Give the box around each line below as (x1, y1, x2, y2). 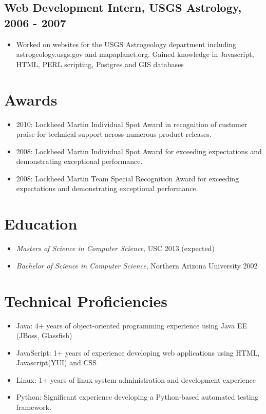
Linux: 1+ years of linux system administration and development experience (16, 374, 256, 385)
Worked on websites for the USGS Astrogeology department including (16, 38, 237, 49)
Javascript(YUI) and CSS (16, 357, 97, 368)
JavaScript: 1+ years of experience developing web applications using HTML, (16, 347, 260, 358)
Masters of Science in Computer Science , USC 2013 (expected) (16, 243, 215, 254)
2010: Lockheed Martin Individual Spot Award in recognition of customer (16, 118, 248, 129)
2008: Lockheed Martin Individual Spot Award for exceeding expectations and (16, 146, 262, 156)
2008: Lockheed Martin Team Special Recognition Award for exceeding (16, 173, 239, 183)
